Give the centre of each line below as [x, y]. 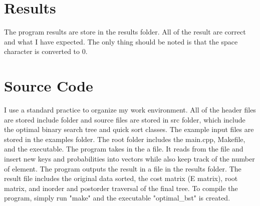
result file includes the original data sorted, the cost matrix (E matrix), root [121, 178]
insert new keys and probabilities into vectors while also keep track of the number [129, 158]
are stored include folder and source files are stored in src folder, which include [125, 119]
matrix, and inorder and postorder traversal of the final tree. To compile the [121, 188]
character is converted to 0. [46, 51]
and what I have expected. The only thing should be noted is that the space [121, 41]
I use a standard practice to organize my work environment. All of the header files [130, 110]
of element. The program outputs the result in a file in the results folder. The [123, 168]
